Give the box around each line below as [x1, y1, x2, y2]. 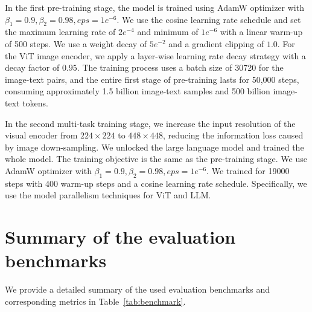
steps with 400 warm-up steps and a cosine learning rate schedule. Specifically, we [5, 177, 307, 189]
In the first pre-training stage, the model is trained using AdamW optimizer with [5, 1, 304, 13]
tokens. [22, 96, 49, 109]
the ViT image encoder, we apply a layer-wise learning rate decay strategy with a [5, 49, 306, 62]
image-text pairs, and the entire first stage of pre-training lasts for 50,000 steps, [5, 73, 299, 85]
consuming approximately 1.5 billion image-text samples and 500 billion [5, 85, 270, 97]
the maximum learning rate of [5, 25, 116, 38]
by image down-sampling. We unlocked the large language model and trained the [5, 140, 304, 153]
